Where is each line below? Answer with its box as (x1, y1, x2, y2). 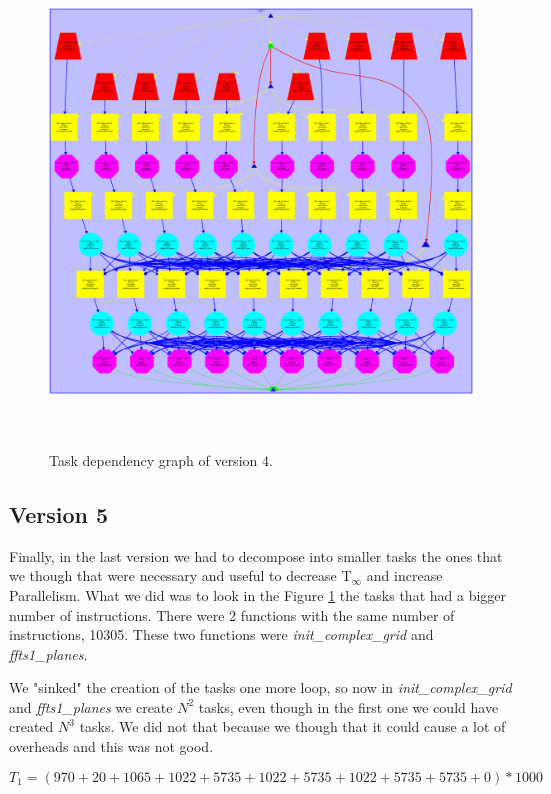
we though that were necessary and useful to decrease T (9, 565, 352, 586)
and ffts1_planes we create (9, 696, 173, 717)
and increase (366, 565, 443, 586)
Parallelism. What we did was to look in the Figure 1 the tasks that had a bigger (9, 584, 507, 605)
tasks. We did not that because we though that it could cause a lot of (79, 716, 506, 737)
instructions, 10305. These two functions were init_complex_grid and (9, 624, 434, 645)
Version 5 (9, 498, 109, 529)
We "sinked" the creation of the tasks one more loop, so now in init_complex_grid (9, 677, 512, 698)
